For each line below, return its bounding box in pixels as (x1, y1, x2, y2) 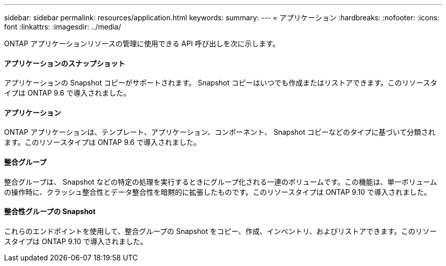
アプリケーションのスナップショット (4, 58, 125, 68)
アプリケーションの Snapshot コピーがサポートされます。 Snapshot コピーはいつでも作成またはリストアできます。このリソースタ (4, 78, 437, 87)
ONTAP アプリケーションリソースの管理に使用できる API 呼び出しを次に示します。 (4, 39, 280, 48)
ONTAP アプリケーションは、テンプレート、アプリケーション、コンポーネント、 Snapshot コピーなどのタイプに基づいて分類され (4, 128, 436, 137)
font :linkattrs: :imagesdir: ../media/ (4, 22, 121, 31)
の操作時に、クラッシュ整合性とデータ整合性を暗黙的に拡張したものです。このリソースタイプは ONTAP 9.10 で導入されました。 (4, 187, 431, 196)
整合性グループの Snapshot (4, 207, 96, 216)
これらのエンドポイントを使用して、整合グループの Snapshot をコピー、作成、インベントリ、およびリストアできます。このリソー (4, 226, 437, 235)
